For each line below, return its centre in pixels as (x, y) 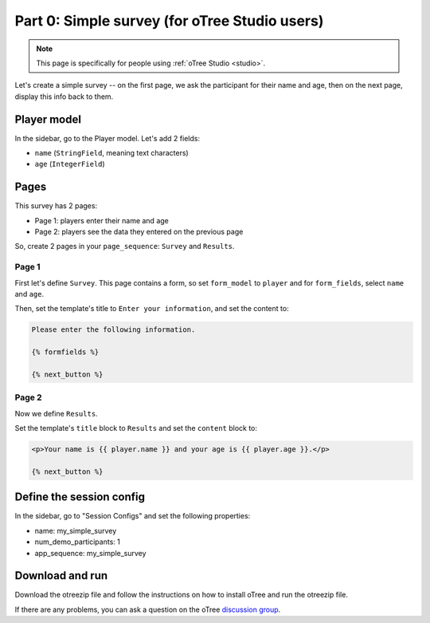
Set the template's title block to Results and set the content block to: (136, 428)
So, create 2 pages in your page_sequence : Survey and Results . (125, 246)
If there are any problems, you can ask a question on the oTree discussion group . (148, 609)
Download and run (61, 576)
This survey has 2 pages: (56, 206)
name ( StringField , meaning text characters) (111, 153)
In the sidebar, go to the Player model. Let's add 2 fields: (107, 138)
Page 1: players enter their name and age (102, 220)
